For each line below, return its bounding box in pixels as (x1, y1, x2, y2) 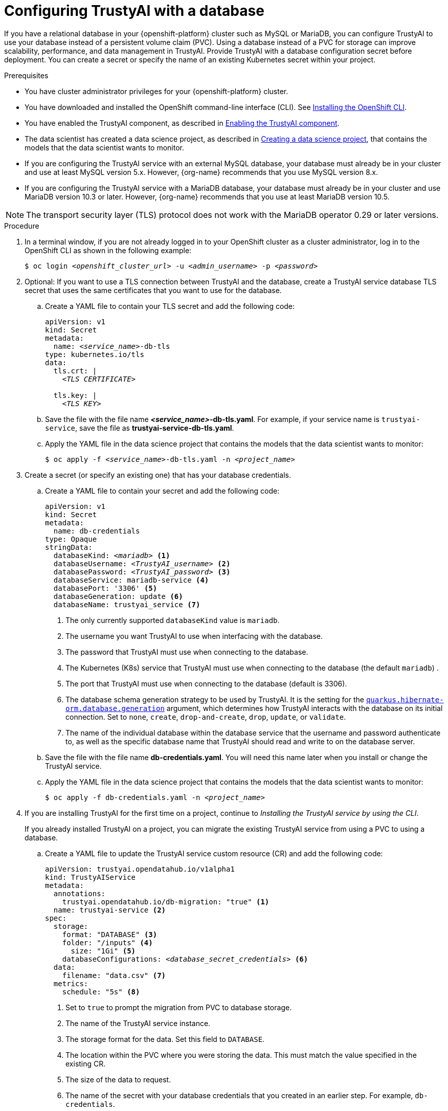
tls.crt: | (53, 366, 97, 375)
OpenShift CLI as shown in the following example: (25, 246, 192, 255)
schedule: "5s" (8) (62, 987, 140, 996)
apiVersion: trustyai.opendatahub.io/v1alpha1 (45, 864, 235, 873)
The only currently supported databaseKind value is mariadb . (65, 615, 280, 625)
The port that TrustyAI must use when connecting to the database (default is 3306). (65, 679, 347, 688)
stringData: (45, 543, 93, 551)
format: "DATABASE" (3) (62, 930, 158, 939)
